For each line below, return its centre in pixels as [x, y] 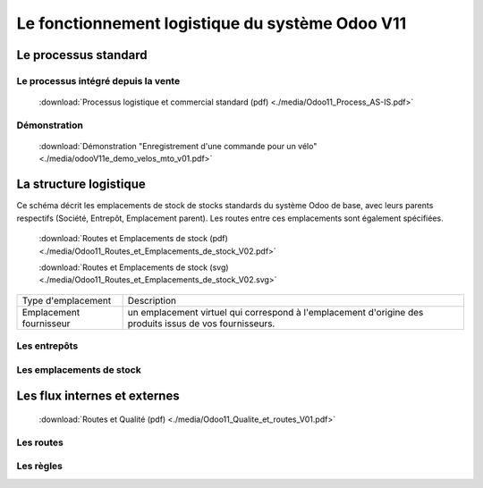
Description [152, 300]
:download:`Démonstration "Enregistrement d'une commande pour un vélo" [178, 147]
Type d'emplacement [67, 300]
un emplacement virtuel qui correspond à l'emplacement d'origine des [275, 312]
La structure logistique [81, 185]
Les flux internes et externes [98, 396]
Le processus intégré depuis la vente [98, 80]
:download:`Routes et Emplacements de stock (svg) [134, 267]
